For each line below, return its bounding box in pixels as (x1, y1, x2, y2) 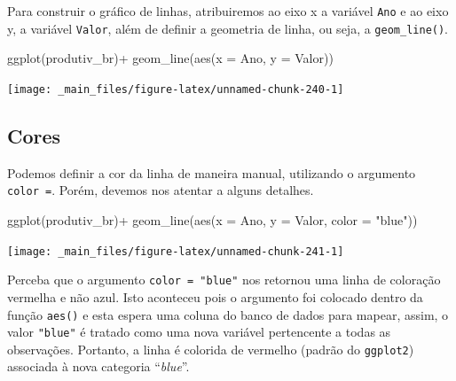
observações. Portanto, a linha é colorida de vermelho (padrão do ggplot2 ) (7, 339, 414, 358)
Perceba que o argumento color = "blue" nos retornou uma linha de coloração (7, 270, 441, 289)
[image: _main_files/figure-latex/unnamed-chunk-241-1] (7, 245, 344, 258)
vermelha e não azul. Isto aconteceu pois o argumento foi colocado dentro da (7, 287, 423, 306)
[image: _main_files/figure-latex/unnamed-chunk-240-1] (7, 82, 344, 96)
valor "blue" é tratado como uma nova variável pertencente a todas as (7, 323, 391, 341)
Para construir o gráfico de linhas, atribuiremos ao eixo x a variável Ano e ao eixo (7, 2, 449, 19)
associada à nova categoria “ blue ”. (7, 357, 190, 376)
